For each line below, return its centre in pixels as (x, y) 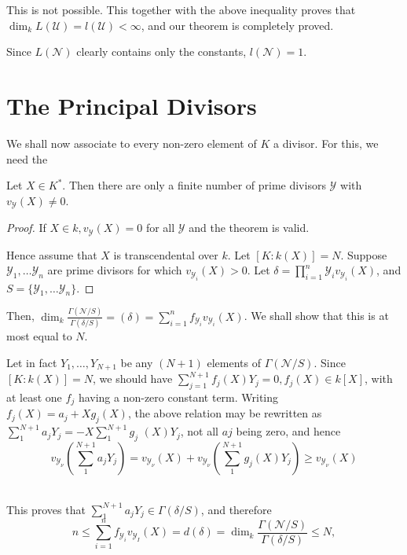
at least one (34, 397)
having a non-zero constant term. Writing (178, 397)
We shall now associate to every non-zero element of (132, 143)
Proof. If (26, 228)
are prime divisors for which (115, 270)
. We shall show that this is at (316, 316)
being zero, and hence (288, 431)
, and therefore (236, 509)
